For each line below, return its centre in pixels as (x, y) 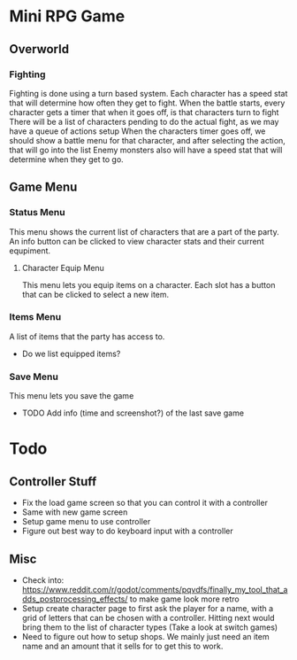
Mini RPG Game (67, 16)
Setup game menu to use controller (86, 522)
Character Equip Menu (63, 268)
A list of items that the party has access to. (87, 336)
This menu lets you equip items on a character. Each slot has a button (148, 284)
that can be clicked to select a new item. (95, 294)
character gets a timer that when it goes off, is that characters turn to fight (144, 112)
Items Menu (35, 317)
